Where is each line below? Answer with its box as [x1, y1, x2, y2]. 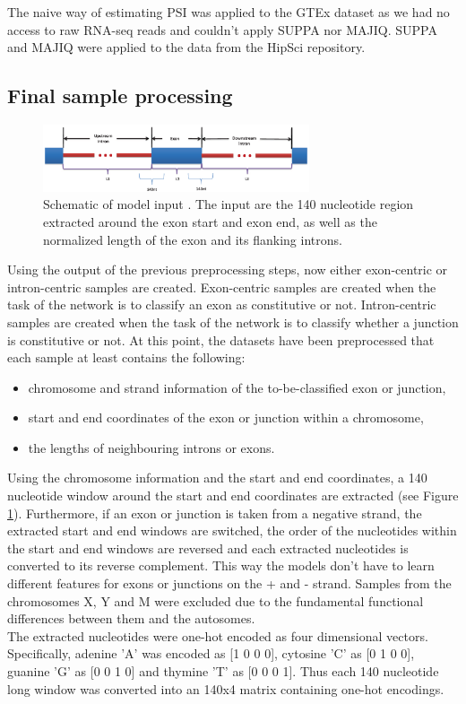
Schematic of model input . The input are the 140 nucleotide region [43, 195, 414, 213]
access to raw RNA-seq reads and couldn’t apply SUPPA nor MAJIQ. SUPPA [7, 20, 437, 39]
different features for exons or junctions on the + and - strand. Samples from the [7, 574, 452, 593]
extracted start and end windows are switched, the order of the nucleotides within [7, 521, 457, 540]
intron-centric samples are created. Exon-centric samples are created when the [7, 277, 436, 296]
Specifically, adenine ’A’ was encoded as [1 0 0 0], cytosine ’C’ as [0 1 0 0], [7, 644, 415, 663]
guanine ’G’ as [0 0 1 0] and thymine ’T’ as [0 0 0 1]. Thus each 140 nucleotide [7, 662, 439, 680]
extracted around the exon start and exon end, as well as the [43, 212, 377, 230]
